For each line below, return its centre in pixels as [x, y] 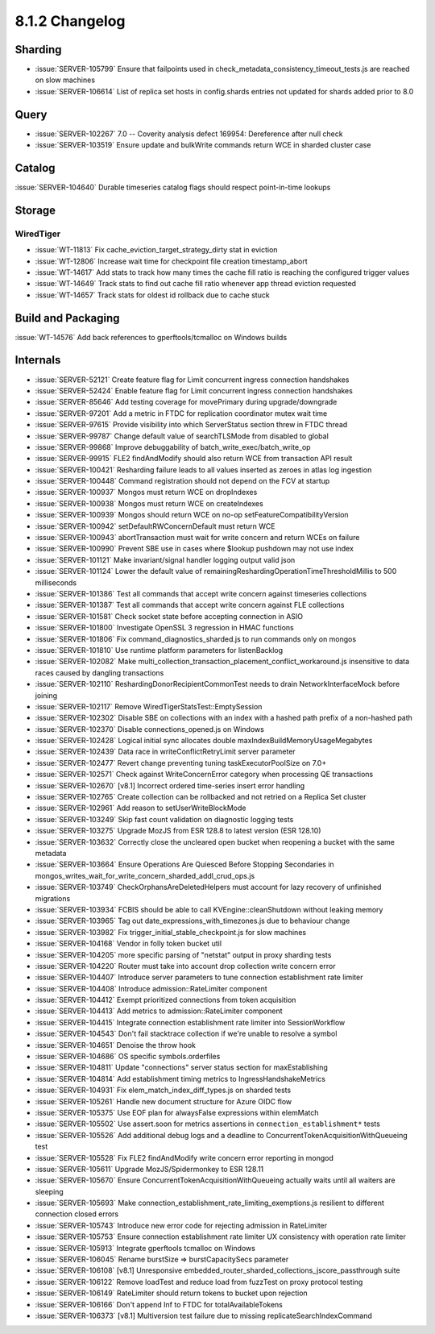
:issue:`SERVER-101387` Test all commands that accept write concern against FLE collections [190, 605]
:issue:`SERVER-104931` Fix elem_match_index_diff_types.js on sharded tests [163, 1090]
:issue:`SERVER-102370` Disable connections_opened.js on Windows [150, 729]
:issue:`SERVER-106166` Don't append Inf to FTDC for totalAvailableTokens [159, 1304]
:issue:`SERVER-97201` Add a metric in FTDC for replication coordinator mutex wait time [181, 413]
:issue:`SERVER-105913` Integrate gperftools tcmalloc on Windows [145, 1248]
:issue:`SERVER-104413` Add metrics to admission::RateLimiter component [159, 1011]
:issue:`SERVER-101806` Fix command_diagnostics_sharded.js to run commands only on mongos [196, 639]
